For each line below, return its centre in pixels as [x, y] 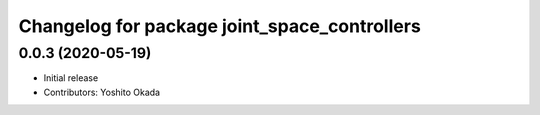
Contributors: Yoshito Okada [101, 92]
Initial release [71, 78]
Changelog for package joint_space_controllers [220, 26]
